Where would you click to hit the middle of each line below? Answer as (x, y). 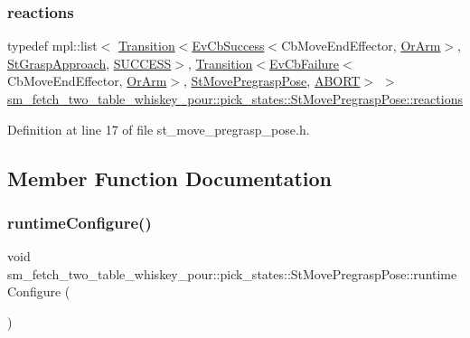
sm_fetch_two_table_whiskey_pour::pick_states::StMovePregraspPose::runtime (232, 273)
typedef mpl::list (52, 46)
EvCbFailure (304, 63)
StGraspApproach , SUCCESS (89, 63)
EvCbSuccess (228, 46)
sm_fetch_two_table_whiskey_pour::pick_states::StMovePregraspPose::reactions (235, 99)
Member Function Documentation (170, 178)
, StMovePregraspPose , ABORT (272, 81)
